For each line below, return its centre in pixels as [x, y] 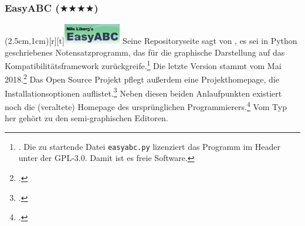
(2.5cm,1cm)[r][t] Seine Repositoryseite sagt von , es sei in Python [151, 40]
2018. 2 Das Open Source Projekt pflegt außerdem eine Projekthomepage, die [142, 78]
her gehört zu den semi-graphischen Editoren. [87, 118]
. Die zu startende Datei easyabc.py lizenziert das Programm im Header [150, 146]
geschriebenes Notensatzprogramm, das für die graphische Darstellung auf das [145, 52]
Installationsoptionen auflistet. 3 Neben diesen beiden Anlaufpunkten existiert [143, 92]
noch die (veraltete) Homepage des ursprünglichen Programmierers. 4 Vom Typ [146, 105]
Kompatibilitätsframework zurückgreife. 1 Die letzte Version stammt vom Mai [143, 65]
